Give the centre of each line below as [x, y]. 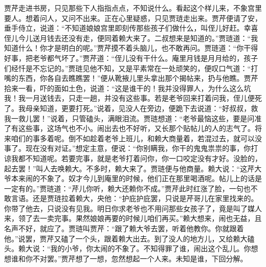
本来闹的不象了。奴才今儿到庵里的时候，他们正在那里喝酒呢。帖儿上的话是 [136, 178]
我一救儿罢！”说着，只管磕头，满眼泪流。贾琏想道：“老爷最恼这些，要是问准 [133, 118]
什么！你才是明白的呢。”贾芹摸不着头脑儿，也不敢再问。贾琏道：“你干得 [138, 48]
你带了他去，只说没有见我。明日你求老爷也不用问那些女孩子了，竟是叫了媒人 [133, 208]
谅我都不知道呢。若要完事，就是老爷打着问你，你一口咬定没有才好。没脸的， [133, 158]
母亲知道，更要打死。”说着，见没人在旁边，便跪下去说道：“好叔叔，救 [142, 108]
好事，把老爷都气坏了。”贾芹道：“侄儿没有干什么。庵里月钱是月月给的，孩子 [131, 58]
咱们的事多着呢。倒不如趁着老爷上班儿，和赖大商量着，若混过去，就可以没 [136, 138]
